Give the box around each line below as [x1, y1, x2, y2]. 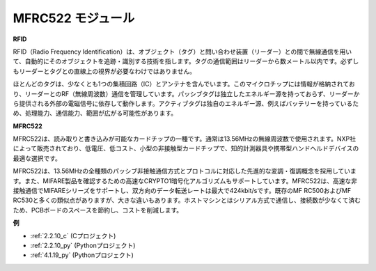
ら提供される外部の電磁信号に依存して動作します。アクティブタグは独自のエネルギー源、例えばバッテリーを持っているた [13, 99, 359, 107]
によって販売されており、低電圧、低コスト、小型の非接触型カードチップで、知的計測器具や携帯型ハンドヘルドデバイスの [13, 144, 359, 153]
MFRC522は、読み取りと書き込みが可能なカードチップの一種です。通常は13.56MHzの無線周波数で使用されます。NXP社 [13, 134, 357, 143]
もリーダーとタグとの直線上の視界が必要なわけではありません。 [13, 67, 196, 75]
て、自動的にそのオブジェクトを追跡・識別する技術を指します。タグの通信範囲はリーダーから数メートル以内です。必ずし [13, 57, 359, 65]
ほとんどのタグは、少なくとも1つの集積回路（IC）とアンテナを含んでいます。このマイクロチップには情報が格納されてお [13, 80, 355, 88]
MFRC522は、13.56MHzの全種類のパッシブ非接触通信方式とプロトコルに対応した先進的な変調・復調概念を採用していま [13, 167, 357, 176]
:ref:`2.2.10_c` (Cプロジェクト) [30, 231, 116, 240]
